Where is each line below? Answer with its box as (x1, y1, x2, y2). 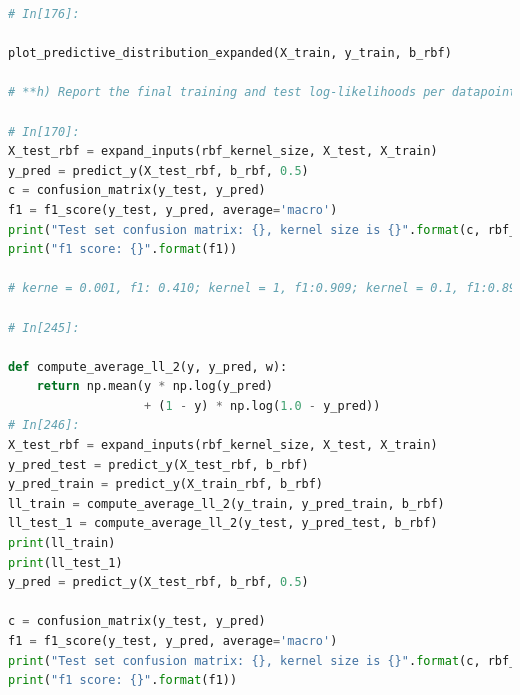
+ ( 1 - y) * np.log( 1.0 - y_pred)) (144, 398, 381, 413)
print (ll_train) (8, 536, 116, 551)
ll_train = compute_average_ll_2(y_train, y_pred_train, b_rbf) (8, 496, 445, 511)
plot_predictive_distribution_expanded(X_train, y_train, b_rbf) (8, 46, 452, 61)
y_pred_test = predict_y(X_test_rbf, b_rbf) (8, 457, 309, 472)
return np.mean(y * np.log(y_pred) (36, 379, 273, 394)
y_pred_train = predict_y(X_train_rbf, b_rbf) (8, 477, 324, 492)
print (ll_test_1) (8, 555, 123, 570)
